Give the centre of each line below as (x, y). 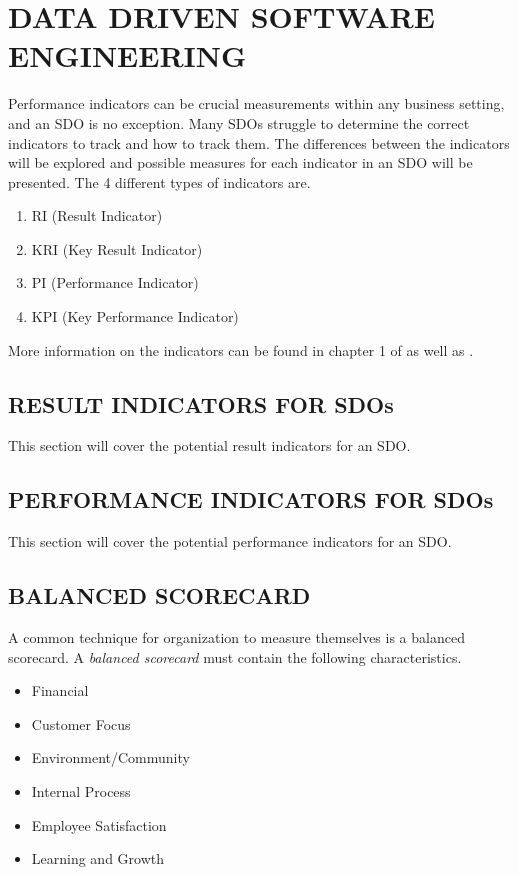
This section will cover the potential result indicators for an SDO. (209, 445)
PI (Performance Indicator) (115, 282)
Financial (60, 690)
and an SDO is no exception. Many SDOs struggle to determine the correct (239, 122)
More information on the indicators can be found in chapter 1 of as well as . (241, 349)
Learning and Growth (98, 858)
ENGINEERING (127, 55)
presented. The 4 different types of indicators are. (159, 181)
